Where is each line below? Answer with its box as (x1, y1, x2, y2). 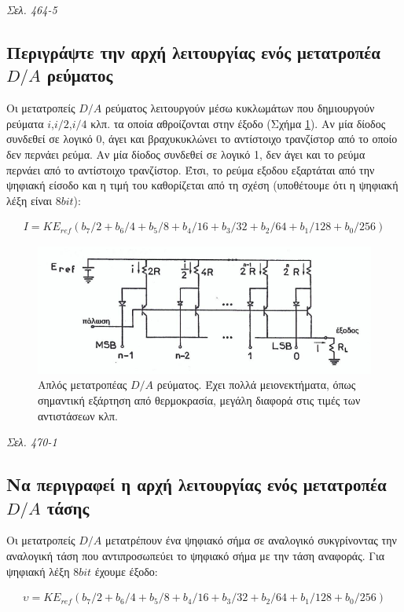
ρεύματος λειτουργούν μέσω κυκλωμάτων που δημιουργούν (105, 100, 375, 116)
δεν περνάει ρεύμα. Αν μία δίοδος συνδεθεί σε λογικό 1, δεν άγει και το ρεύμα (6, 145, 365, 162)
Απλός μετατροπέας (38, 376, 127, 393)
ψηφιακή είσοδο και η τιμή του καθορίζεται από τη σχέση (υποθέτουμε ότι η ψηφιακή (6, 177, 398, 193)
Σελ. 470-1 (6, 434, 57, 450)
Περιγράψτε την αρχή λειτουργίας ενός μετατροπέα (6, 39, 380, 64)
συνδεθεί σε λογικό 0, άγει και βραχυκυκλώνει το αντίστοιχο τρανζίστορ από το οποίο (6, 130, 398, 147)
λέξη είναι (6, 192, 52, 208)
